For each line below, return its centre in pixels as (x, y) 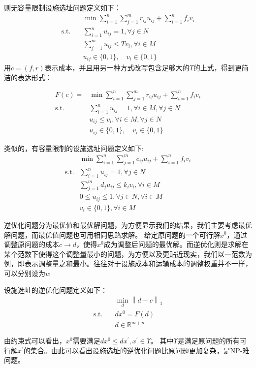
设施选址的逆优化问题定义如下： (56, 290)
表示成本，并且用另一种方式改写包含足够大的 (117, 68)
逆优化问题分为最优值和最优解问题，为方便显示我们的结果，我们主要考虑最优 (128, 225)
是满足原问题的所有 (208, 341)
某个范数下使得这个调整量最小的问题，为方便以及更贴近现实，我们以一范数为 (128, 254)
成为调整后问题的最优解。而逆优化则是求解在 (176, 244)
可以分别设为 (25, 273)
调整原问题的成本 (32, 244)
